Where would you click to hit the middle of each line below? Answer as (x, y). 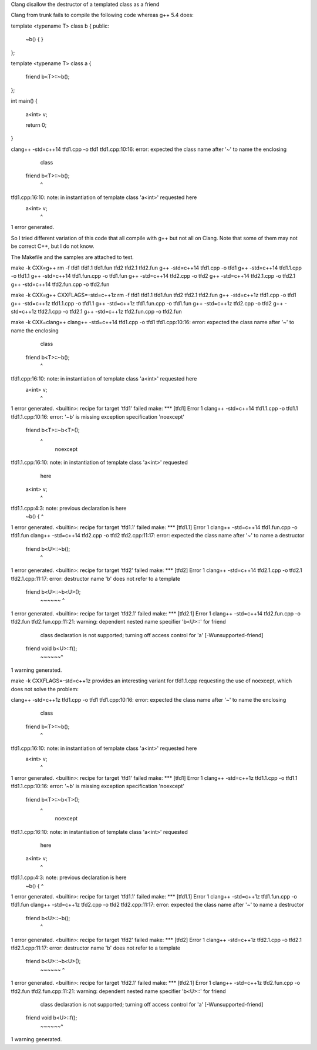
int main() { (24, 101)
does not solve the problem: (45, 689)
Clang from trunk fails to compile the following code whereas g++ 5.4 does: (102, 15)
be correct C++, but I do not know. (53, 246)
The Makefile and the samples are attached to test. (72, 257)
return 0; (36, 125)
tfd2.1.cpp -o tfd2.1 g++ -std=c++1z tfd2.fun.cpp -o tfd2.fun (110, 311)
